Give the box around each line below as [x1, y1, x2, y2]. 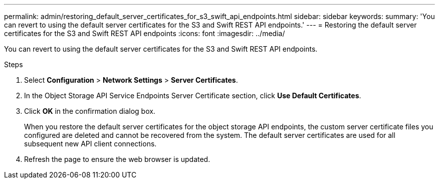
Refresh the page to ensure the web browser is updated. [24, 155, 210, 163]
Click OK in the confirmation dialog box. [24, 107, 155, 115]
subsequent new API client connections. [24, 139, 157, 148]
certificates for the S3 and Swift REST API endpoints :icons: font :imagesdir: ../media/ [4, 29, 285, 38]
